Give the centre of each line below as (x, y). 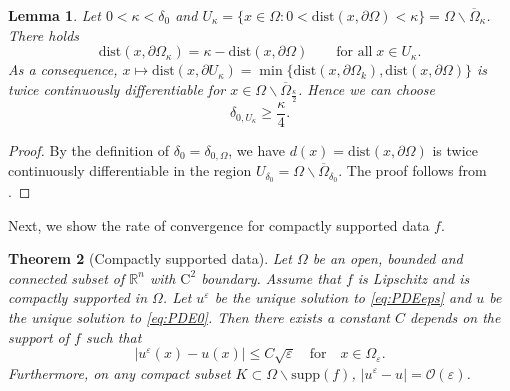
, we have (257, 149)
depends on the (455, 316)
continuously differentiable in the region (130, 170)
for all (354, 52)
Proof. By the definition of (89, 149)
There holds (44, 34)
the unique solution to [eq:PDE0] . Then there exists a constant (199, 316)
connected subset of (66, 277)
